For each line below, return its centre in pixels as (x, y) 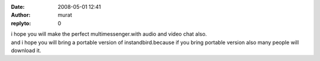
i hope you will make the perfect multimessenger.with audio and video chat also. (109, 34)
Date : (18, 7)
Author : (21, 15)
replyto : (21, 23)
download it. (26, 50)
